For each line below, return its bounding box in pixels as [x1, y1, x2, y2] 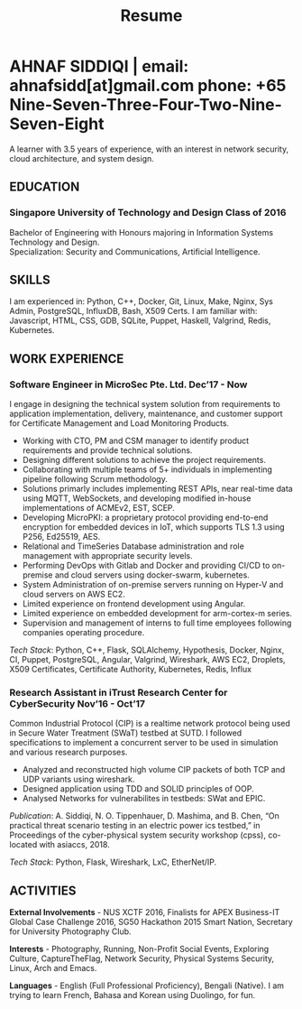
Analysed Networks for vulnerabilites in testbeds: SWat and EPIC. [22, 793, 266, 804]
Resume [120, 5, 183, 26]
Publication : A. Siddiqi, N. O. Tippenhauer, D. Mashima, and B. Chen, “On [9, 810, 279, 821]
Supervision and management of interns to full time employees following [22, 617, 292, 628]
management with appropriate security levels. [22, 551, 194, 561]
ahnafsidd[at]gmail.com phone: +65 [9, 76, 287, 96]
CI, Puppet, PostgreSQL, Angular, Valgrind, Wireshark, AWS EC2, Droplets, [9, 654, 286, 665]
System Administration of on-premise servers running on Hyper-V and [22, 579, 284, 590]
